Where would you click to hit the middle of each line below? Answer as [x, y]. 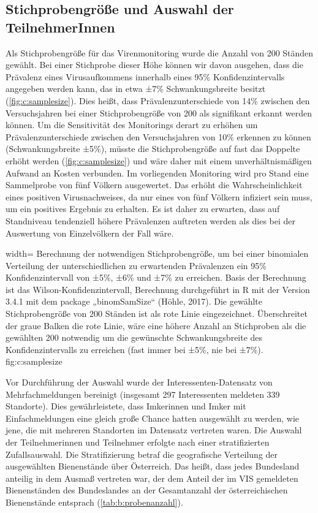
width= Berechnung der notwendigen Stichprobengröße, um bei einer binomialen [157, 253]
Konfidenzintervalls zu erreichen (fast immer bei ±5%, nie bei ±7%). [134, 349]
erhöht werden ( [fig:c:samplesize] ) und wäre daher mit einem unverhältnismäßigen [159, 160]
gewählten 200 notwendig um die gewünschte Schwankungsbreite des [134, 337]
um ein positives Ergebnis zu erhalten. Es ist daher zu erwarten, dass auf [143, 209]
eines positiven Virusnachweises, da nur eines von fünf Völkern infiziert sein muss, [159, 196]
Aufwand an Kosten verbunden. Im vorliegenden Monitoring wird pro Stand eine [157, 173]
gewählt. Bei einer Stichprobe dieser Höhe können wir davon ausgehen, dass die [154, 65]
